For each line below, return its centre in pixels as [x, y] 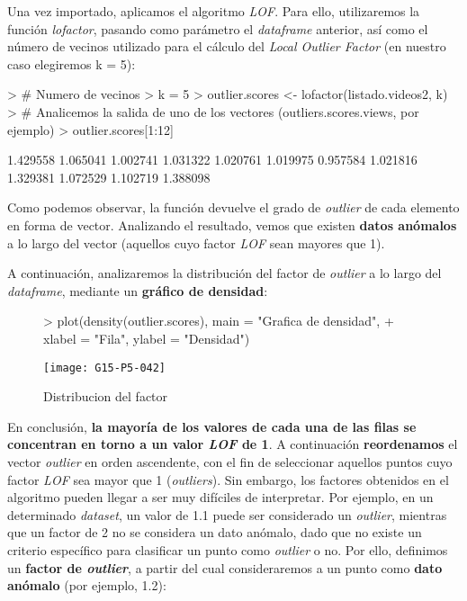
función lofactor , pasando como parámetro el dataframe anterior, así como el [218, 28]
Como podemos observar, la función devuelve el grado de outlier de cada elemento [233, 207]
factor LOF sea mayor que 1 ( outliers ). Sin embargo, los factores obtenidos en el [228, 479]
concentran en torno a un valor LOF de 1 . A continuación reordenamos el [233, 444]
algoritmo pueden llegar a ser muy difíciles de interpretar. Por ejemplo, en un [220, 497]
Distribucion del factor [106, 396]
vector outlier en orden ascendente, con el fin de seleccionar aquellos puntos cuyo [230, 461]
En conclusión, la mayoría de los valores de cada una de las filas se [212, 426]
